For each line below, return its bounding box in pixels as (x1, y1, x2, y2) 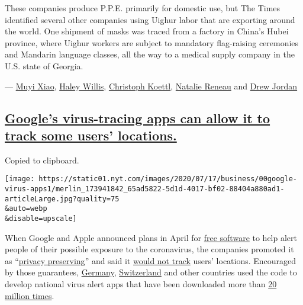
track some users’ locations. (5, 126, 177, 144)
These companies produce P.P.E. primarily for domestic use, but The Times (5, 2, 281, 14)
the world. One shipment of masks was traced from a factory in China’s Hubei (5, 25, 289, 37)
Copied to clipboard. (5, 153, 79, 166)
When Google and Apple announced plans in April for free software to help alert (5, 231, 297, 243)
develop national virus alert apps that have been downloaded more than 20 (5, 278, 277, 290)
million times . (5, 289, 54, 301)
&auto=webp (5, 204, 47, 213)
